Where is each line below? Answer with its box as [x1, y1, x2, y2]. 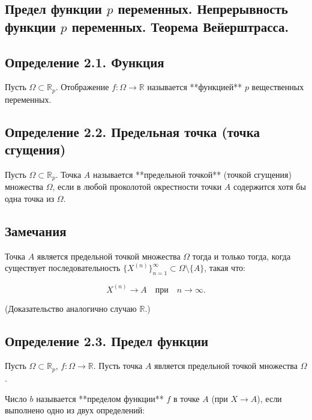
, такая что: [204, 261, 245, 274]
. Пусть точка [93, 359, 143, 372]
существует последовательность [5, 261, 121, 274]
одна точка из [5, 192, 55, 205]
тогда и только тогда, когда [192, 249, 291, 262]
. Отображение [55, 81, 109, 93]
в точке [173, 392, 200, 404]
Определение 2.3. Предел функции [5, 331, 209, 350]
